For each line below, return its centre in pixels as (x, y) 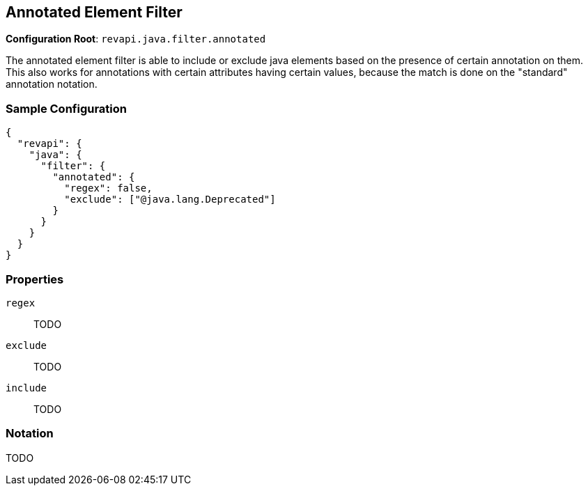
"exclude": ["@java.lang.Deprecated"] (170, 200)
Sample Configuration (67, 108)
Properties (35, 279)
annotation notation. (52, 84)
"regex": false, (108, 188)
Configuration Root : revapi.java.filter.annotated (136, 39)
